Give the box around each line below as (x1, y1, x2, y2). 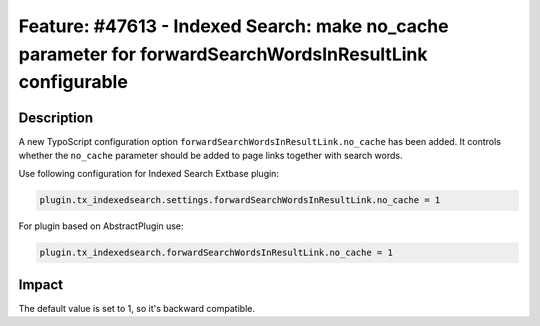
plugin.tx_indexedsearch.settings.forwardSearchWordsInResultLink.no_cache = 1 (39, 195, 441, 206)
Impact (18, 276, 64, 293)
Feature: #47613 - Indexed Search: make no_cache (18, 15, 449, 37)
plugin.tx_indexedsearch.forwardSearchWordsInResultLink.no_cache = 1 (39, 247, 394, 259)
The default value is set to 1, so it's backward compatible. (18, 302, 255, 314)
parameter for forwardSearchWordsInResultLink (18, 43, 429, 65)
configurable (18, 71, 129, 94)
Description (18, 109, 94, 126)
